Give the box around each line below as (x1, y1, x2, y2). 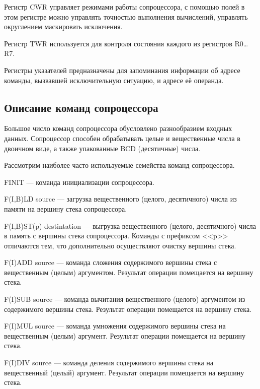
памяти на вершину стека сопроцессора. (4, 203, 127, 214)
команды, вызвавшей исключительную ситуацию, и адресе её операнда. (4, 75, 224, 85)
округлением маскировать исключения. (4, 21, 123, 32)
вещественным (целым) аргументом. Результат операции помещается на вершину (4, 267, 253, 277)
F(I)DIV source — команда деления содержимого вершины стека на (4, 357, 213, 368)
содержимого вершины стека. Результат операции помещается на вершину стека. (4, 303, 252, 314)
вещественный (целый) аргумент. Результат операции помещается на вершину (4, 367, 244, 377)
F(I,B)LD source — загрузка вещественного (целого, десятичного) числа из (4, 193, 237, 204)
